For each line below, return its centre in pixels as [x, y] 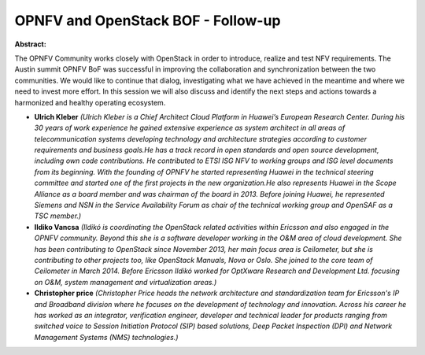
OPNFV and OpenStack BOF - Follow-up [148, 20]
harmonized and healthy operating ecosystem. [90, 102]
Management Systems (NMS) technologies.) [106, 337]
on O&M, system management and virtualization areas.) [126, 282]
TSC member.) [58, 216]
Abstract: [30, 44]
